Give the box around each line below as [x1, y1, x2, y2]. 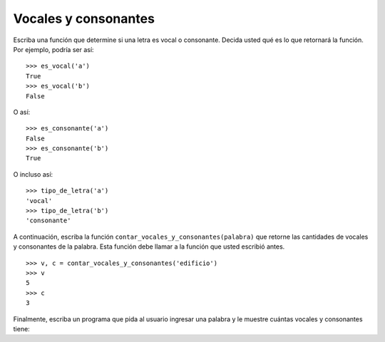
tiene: [13, 324, 30, 333]
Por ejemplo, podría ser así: [13, 45, 94, 53]
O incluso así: [13, 170, 53, 178]
